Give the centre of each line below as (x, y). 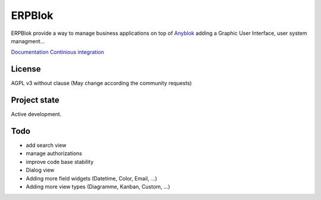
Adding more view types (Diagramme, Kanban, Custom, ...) (98, 187)
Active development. (36, 114)
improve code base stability (60, 162)
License (26, 69)
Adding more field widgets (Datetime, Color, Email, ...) (92, 178)
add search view (46, 146)
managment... (28, 41)
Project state (35, 100)
